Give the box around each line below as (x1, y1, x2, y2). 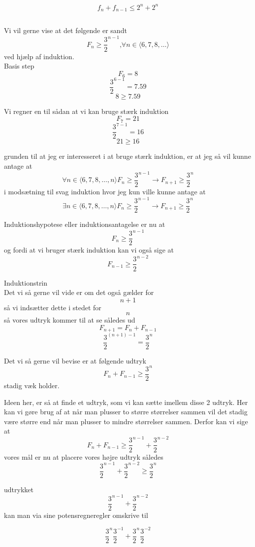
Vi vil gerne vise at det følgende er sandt (4, 25, 127, 36)
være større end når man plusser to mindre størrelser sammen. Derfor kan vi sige (4, 416, 248, 426)
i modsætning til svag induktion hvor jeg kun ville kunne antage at (4, 186, 206, 197)
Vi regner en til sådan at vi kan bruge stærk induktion (4, 106, 169, 116)
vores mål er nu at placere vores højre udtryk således (4, 451, 163, 462)
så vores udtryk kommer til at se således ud (4, 315, 135, 325)
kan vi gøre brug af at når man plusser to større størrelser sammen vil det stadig (4, 406, 248, 417)
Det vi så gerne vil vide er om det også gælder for (4, 287, 154, 297)
